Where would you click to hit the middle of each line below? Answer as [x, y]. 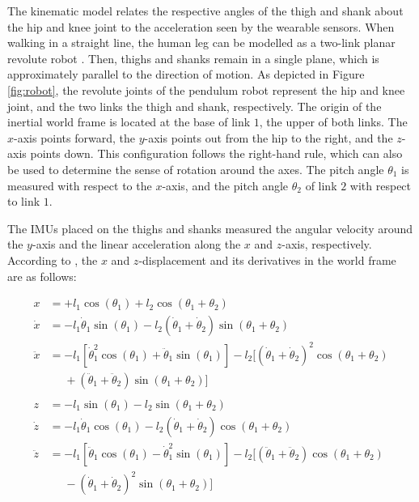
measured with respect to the [80, 185]
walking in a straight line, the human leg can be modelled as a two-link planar [201, 43]
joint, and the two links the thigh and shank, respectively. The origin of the [195, 106]
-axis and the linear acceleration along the [136, 244]
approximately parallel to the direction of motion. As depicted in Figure [186, 74]
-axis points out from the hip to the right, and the [269, 137]
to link [24, 201]
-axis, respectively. [327, 244]
